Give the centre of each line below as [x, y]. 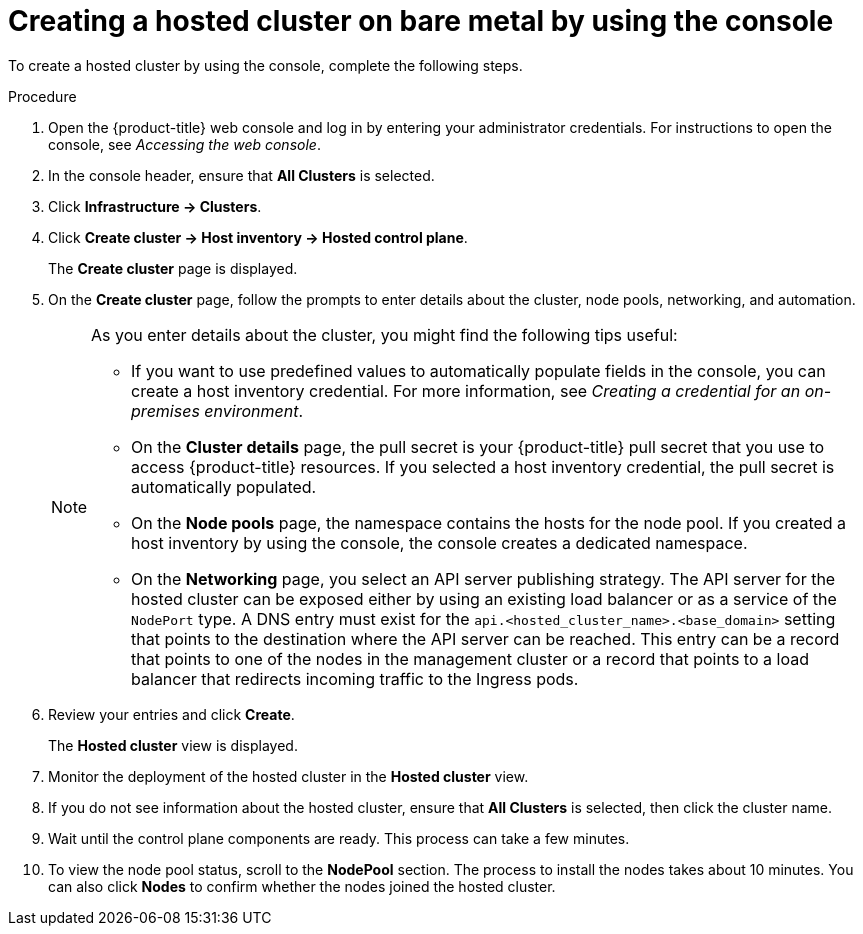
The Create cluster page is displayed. [173, 268]
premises [165, 410]
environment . [254, 410]
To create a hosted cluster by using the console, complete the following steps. [265, 65]
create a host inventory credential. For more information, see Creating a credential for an [466, 390]
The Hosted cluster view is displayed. [173, 745]
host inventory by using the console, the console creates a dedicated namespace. [439, 542]
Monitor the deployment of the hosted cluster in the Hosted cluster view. [288, 776]
